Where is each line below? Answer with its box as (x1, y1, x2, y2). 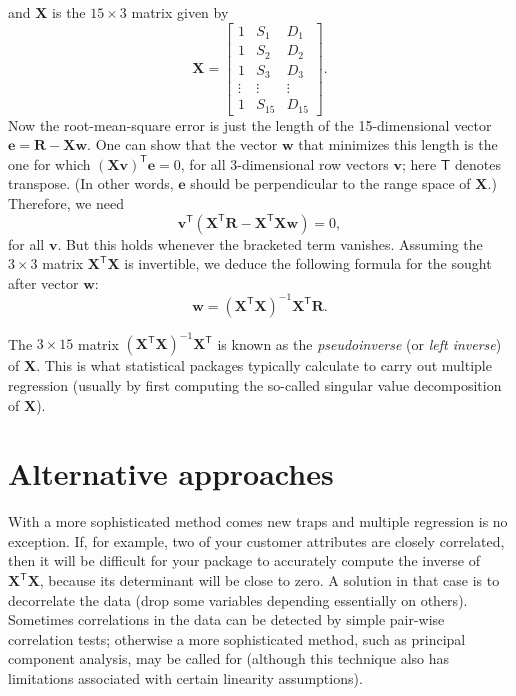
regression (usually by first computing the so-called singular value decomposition (8, 374, 502, 395)
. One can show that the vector (87, 134, 278, 155)
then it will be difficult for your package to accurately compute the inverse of (8, 550, 480, 571)
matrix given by (131, 2, 229, 22)
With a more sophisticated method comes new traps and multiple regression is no (8, 511, 508, 532)
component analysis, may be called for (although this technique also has (8, 648, 450, 669)
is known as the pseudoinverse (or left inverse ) (217, 333, 502, 354)
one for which (8, 153, 91, 174)
